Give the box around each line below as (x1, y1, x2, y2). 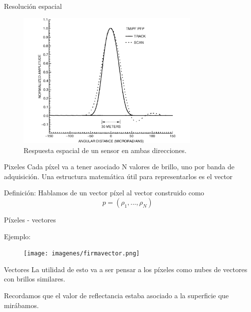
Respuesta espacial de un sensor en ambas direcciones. (24, 145, 187, 155)
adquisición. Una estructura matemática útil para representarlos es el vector (4, 171, 233, 181)
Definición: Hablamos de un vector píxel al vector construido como (4, 187, 204, 198)
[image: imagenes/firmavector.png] (24, 250, 140, 257)
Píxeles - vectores (4, 214, 56, 224)
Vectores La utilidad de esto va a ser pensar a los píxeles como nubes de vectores (4, 264, 248, 274)
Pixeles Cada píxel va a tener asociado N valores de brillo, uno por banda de (4, 161, 235, 172)
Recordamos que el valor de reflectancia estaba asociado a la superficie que (4, 290, 229, 300)
